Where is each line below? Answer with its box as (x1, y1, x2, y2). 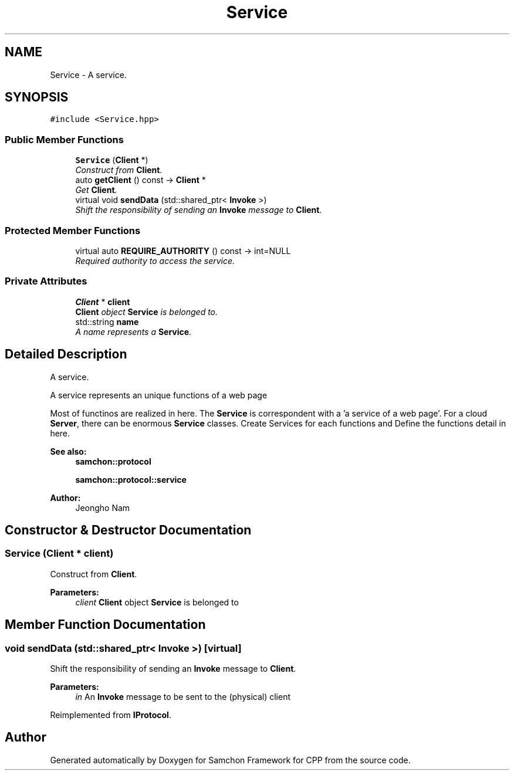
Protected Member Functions (5, 224, 141, 236)
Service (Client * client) (5, 547, 114, 560)
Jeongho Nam (75, 502, 130, 513)
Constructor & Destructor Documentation (5, 522, 252, 537)
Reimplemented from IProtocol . (50, 709, 171, 720)
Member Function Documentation (5, 617, 206, 632)
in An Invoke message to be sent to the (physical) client (75, 691, 291, 702)
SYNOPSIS (5, 90, 69, 105)
